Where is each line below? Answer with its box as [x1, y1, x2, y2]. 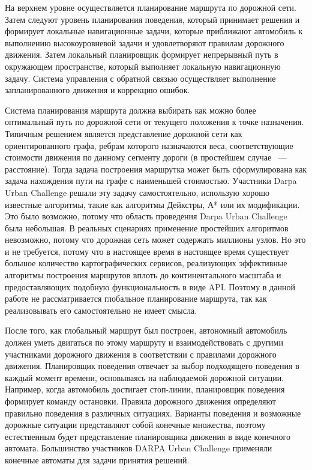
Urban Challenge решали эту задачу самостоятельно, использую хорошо [5, 186, 269, 198]
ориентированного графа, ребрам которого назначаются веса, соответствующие [5, 139, 293, 151]
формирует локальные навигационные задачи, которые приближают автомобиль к [5, 25, 303, 37]
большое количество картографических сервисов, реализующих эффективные [5, 257, 287, 269]
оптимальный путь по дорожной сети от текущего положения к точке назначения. [5, 115, 304, 128]
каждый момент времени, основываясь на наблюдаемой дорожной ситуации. [5, 371, 284, 383]
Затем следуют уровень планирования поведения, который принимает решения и [5, 13, 300, 25]
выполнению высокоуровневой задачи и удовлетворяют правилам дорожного [5, 36, 284, 49]
